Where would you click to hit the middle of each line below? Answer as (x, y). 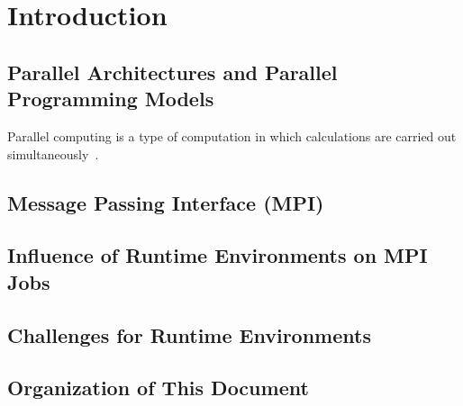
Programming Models (111, 99)
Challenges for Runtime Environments (189, 334)
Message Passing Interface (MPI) (166, 202)
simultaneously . (53, 153)
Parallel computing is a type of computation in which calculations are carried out (232, 135)
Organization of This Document (158, 388)
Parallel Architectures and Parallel (172, 72)
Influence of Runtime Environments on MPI (218, 255)
